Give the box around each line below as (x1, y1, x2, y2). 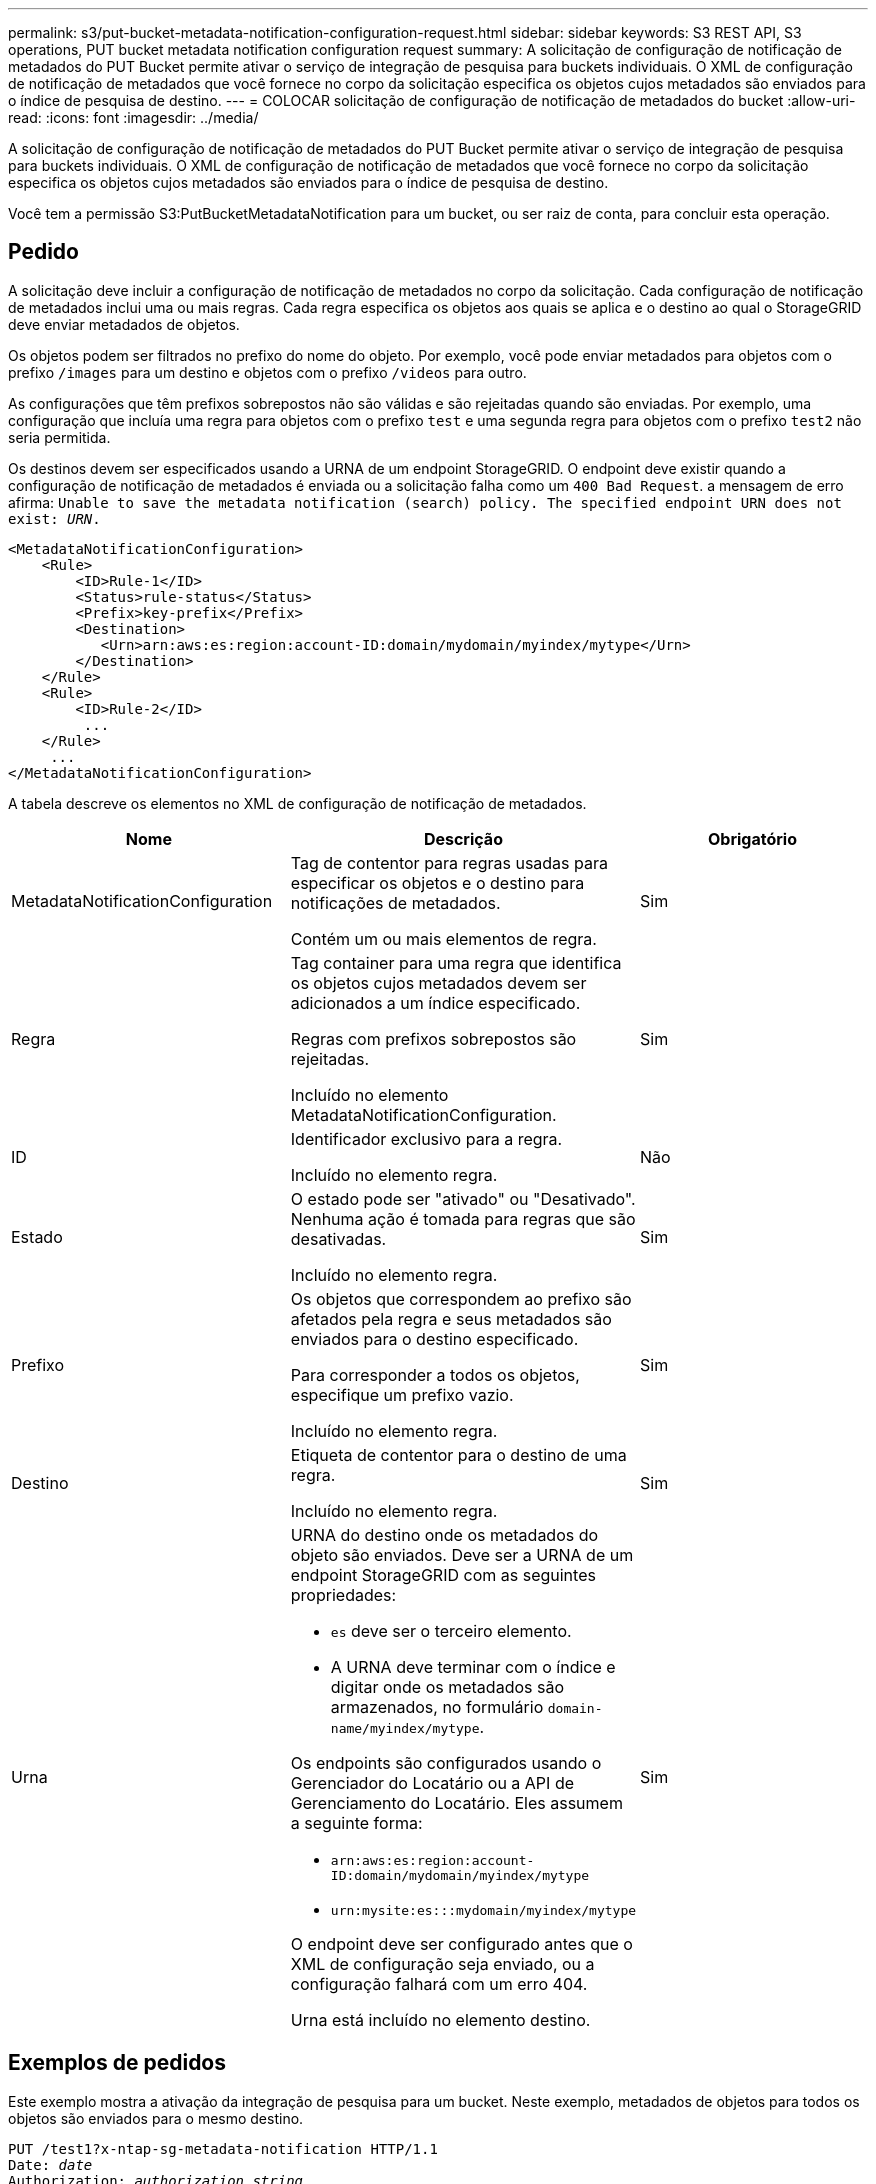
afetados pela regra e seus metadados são (290, 1308, 612, 1329)
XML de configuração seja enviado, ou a (290, 1953, 595, 1974)
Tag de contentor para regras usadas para (290, 852, 608, 873)
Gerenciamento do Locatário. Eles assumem (290, 1792, 623, 1813)
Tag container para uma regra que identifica (290, 952, 622, 973)
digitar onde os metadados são (330, 1676, 564, 1697)
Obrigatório (708, 828, 798, 849)
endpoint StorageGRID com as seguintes (290, 1564, 596, 1585)
